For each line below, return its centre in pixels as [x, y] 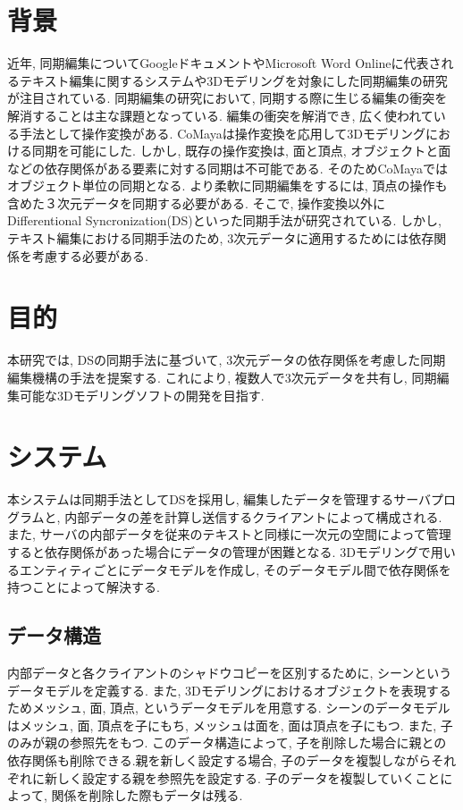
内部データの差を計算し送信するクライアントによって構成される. [253, 516]
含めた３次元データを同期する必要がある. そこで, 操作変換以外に [197, 202]
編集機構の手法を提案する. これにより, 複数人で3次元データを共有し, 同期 [222, 377]
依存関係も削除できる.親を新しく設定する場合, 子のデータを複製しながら [219, 760]
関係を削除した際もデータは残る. [147, 795]
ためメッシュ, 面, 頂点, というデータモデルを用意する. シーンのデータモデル [229, 708]
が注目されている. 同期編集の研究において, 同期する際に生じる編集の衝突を [227, 98]
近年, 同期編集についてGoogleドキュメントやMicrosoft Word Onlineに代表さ [224, 63]
